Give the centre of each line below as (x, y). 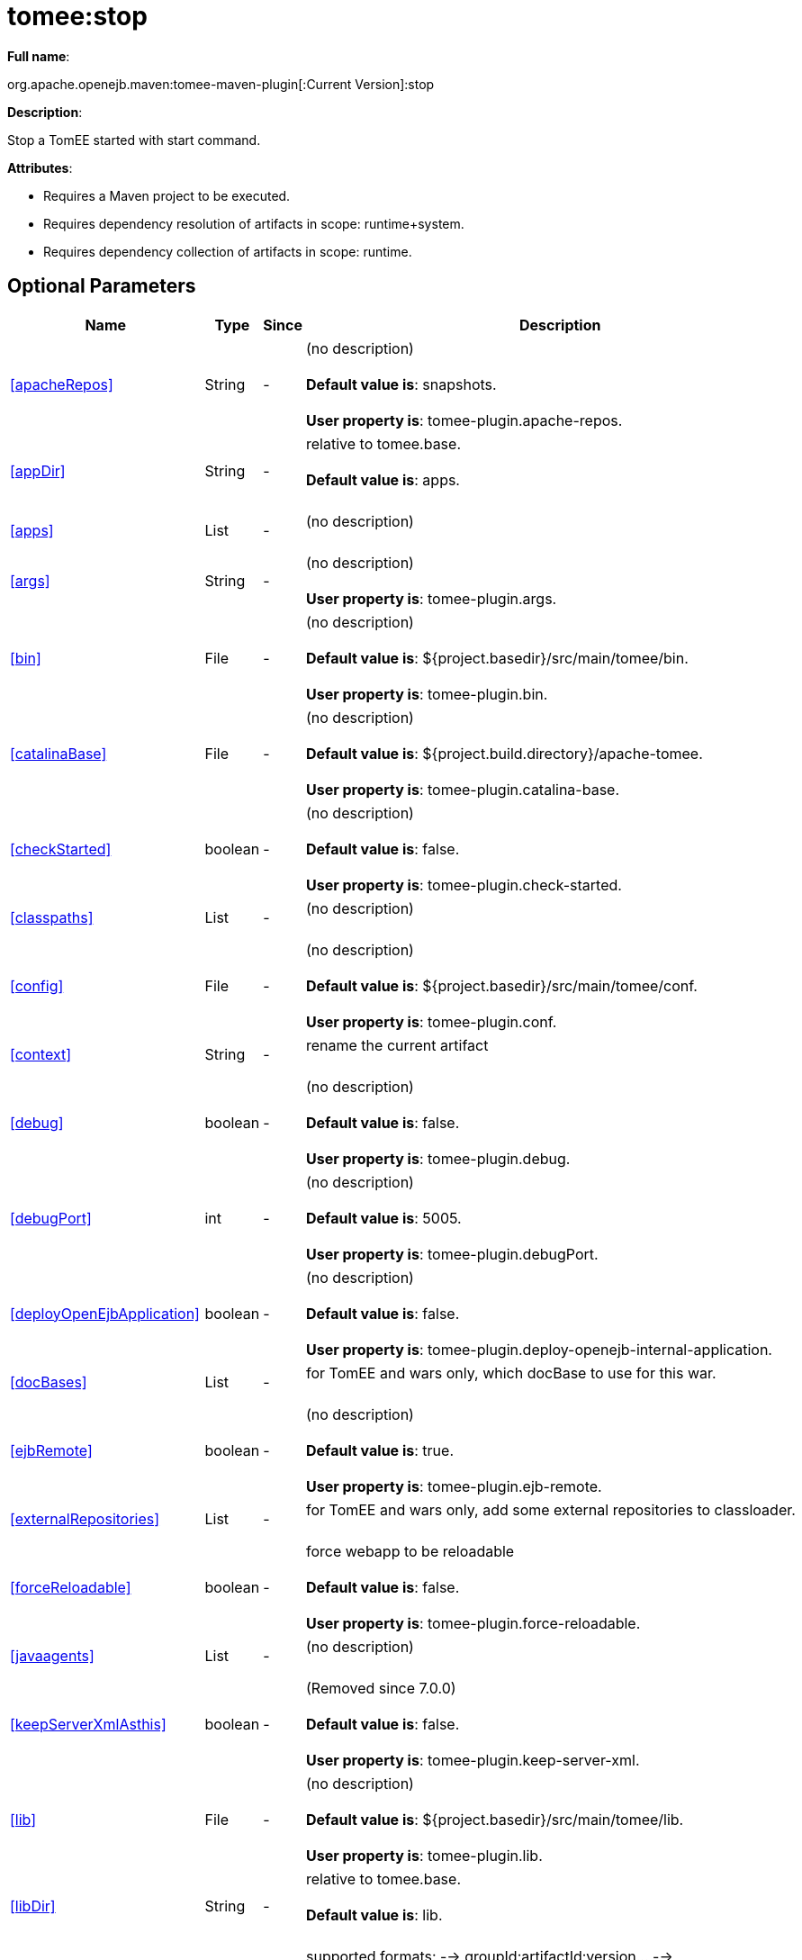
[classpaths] (52, 917)
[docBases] (49, 1382)
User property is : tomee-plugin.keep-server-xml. (473, 1760)
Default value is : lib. (374, 1915)
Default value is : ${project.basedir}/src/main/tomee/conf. (501, 985)
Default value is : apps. (383, 479)
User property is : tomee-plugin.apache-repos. (464, 420)
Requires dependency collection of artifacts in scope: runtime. (228, 251)
